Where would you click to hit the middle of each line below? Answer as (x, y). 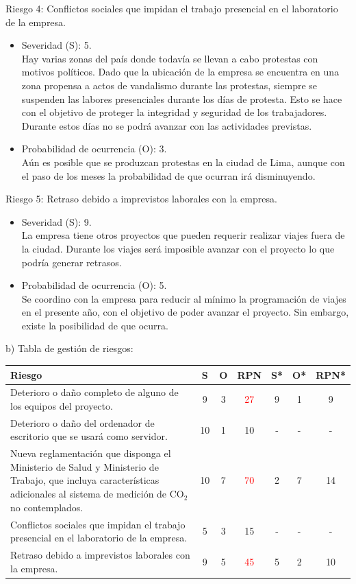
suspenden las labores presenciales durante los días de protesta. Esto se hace (182, 98)
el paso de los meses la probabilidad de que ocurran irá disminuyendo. (168, 175)
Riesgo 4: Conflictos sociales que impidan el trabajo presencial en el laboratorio (172, 8)
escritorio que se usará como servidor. (89, 436)
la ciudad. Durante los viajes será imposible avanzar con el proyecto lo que (178, 248)
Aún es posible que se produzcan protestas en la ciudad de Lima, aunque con (183, 162)
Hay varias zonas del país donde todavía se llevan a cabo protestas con (170, 58)
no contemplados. (47, 507)
